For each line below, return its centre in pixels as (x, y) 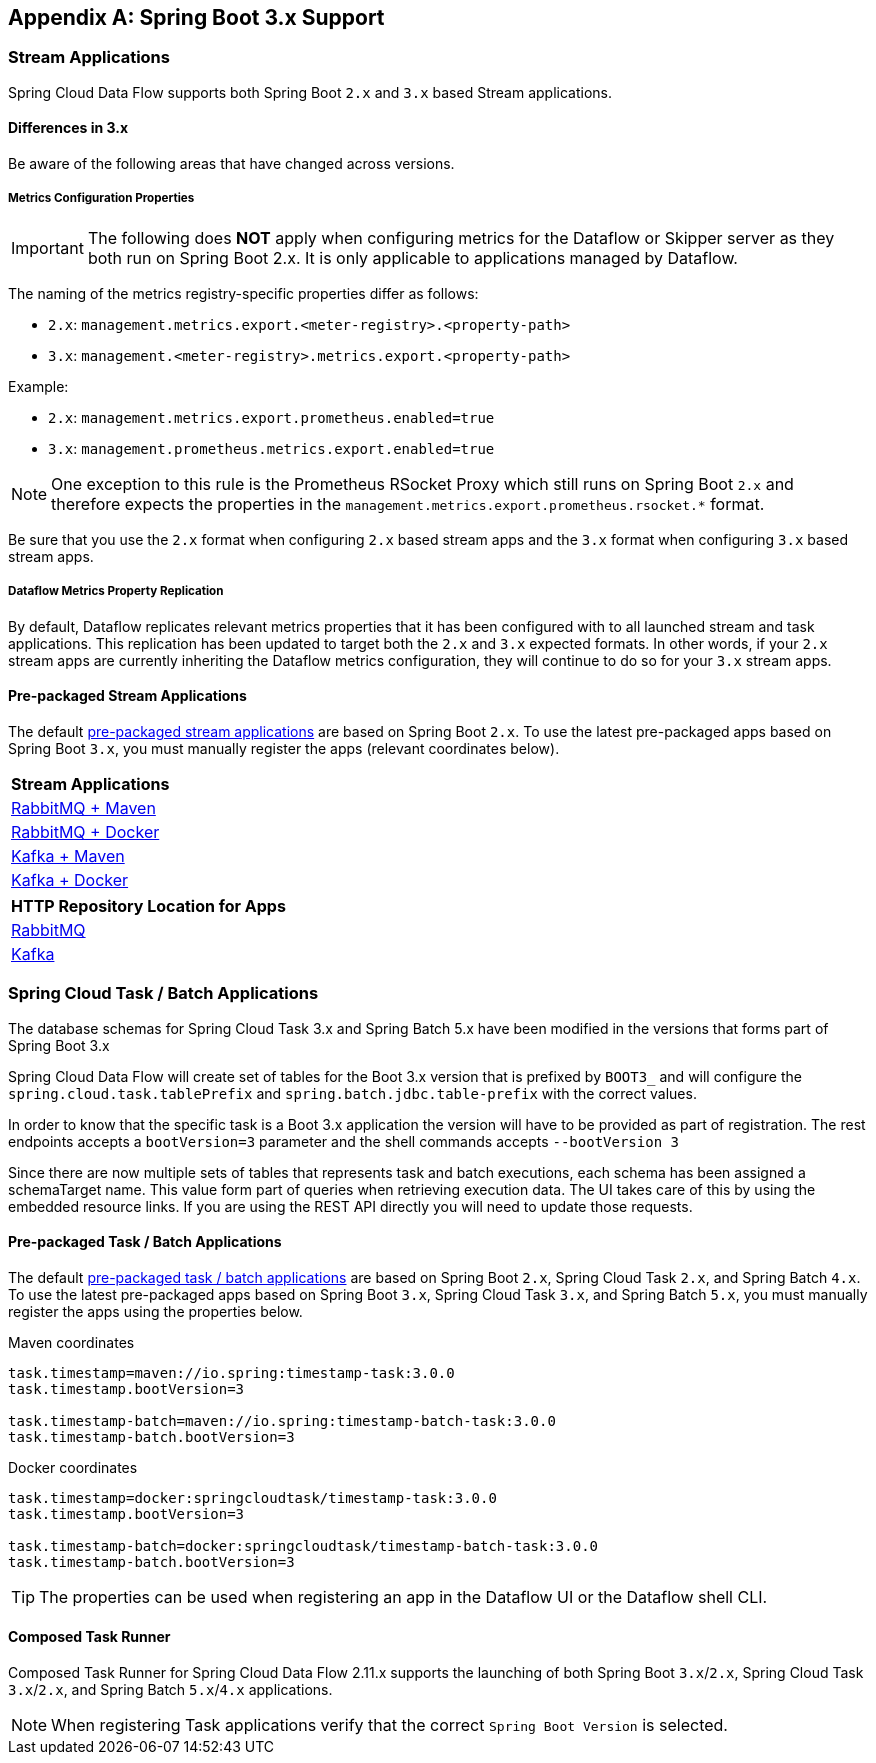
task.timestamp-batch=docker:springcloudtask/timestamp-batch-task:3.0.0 (303, 1545)
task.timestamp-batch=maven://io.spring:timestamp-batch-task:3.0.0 (282, 1420)
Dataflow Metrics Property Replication (116, 591)
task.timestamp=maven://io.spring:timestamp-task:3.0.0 (231, 1372)
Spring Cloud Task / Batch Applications (163, 993)
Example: (38, 386)
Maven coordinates (71, 1342)
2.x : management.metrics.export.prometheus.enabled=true (271, 417)
